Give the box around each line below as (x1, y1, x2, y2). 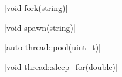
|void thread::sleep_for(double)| (4, 60, 118, 72)
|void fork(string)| (4, 2, 68, 13)
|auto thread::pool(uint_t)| (4, 41, 101, 53)
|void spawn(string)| (4, 21, 76, 33)
